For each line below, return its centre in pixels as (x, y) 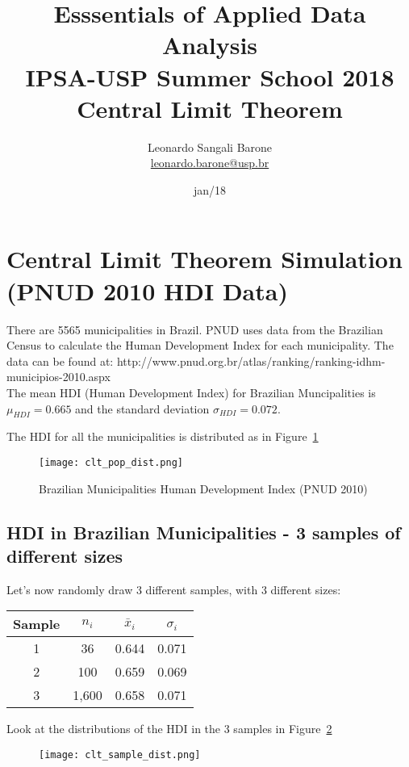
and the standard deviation (142, 408)
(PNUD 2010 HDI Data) (147, 290)
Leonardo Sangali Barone (210, 147)
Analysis (210, 45)
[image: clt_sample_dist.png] (120, 754)
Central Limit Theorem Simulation (204, 259)
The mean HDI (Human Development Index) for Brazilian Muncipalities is (191, 392)
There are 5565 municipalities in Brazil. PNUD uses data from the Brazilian (195, 329)
